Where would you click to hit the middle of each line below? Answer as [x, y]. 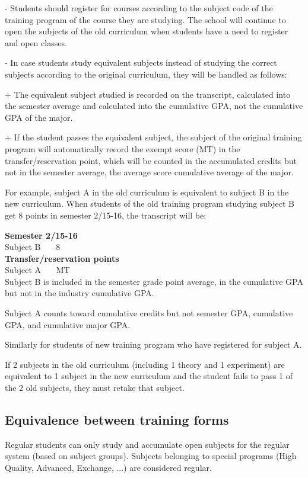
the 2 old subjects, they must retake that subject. [95, 388]
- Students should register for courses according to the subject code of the [139, 8]
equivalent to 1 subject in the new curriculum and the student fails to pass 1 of [149, 376]
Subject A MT [37, 270]
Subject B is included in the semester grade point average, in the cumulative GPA [154, 281]
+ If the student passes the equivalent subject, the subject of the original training [153, 137]
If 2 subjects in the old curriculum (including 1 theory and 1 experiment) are [145, 364]
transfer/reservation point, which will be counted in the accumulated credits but [151, 160]
